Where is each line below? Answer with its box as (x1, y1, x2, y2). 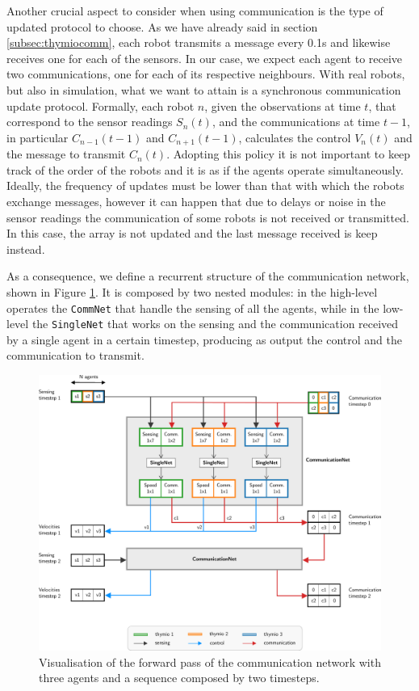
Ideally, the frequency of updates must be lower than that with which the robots (6, 177, 404, 194)
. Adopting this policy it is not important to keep (166, 145, 411, 162)
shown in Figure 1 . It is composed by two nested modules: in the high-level (6, 283, 378, 300)
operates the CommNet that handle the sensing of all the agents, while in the (6, 299, 379, 316)
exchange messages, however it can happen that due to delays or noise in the (6, 192, 386, 209)
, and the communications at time (212, 113, 380, 130)
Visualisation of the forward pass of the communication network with (39, 653, 381, 670)
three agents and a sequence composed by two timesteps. (39, 669, 320, 686)
